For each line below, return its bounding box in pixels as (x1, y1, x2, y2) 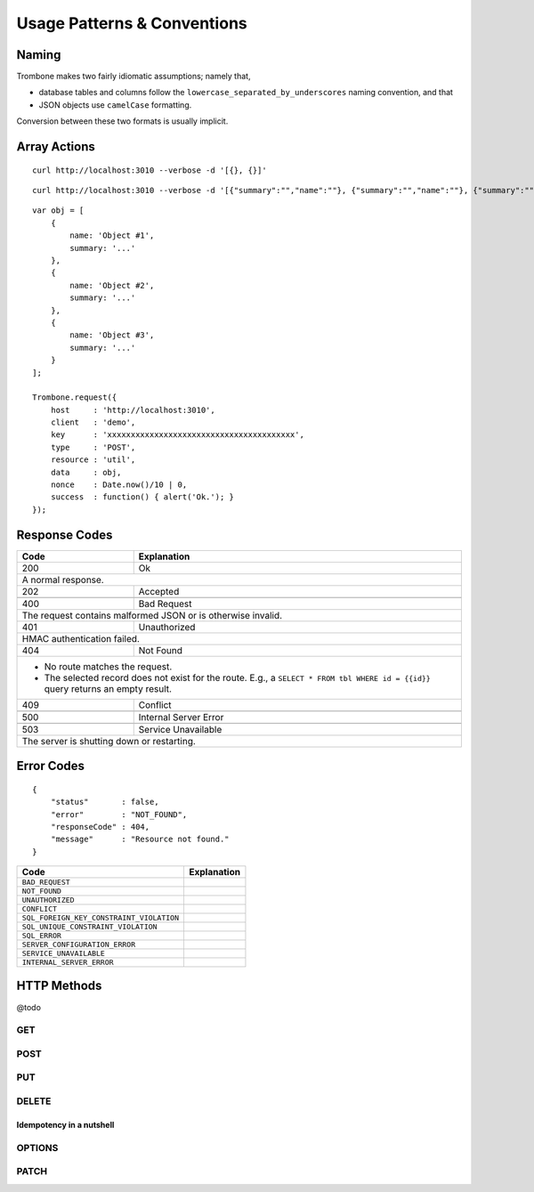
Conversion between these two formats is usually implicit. (16, 116, 229, 126)
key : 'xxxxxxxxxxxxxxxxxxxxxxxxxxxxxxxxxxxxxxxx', (50, 430, 304, 440)
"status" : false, (50, 797, 159, 807)
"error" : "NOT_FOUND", (50, 809, 188, 819)
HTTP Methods (16, 978, 102, 993)
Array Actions (16, 139, 95, 155)
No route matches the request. (44, 660, 173, 672)
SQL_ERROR (21, 931, 62, 941)
